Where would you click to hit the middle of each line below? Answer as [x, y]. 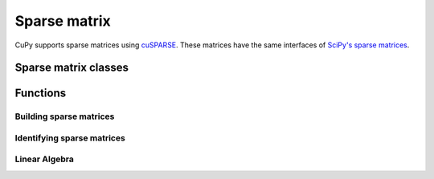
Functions [41, 94]
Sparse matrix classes [72, 68]
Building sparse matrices [65, 116]
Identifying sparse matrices [70, 138]
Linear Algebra [44, 159]
